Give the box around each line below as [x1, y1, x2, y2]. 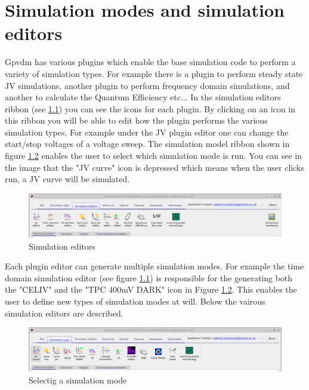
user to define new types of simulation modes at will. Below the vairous [5, 294, 265, 307]
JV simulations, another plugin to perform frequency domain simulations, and [5, 79, 290, 91]
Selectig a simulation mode [29, 373, 127, 386]
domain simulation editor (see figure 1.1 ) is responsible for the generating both [5, 271, 293, 284]
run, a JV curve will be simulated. [5, 173, 130, 185]
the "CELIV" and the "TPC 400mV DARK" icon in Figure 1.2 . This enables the [5, 283, 297, 296]
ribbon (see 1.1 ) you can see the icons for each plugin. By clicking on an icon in [5, 102, 296, 115]
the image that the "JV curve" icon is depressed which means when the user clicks [5, 161, 304, 173]
